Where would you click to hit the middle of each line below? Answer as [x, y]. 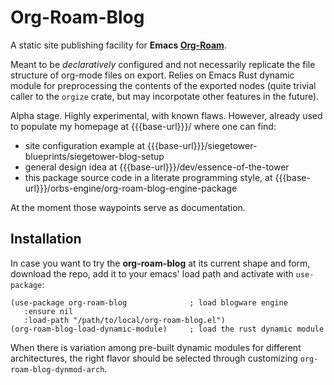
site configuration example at [85, 145]
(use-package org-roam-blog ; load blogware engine [149, 302]
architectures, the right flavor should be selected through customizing [154, 358]
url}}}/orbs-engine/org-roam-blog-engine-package [131, 188]
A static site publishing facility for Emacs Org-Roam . [118, 45]
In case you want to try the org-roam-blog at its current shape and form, [160, 263]
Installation [46, 239]
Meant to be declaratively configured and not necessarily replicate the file [163, 64]
